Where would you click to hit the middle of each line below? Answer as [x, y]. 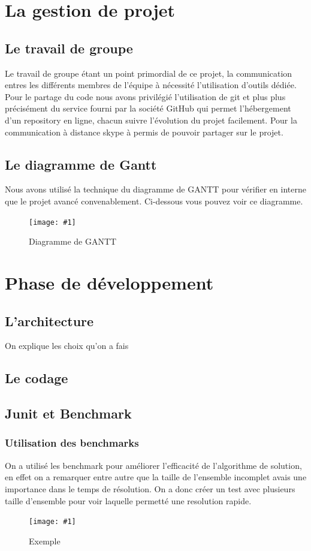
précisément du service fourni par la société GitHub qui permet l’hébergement [148, 108]
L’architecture [49, 320]
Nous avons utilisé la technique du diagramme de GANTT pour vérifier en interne [155, 189]
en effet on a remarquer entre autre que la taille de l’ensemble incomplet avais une [156, 477]
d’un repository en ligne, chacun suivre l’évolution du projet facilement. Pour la [151, 120]
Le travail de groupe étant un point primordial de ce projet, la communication [149, 73]
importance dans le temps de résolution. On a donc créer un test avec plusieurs [150, 488]
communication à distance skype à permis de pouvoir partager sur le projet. [144, 132]
